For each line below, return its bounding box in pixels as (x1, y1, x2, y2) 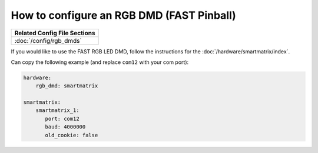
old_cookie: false (45, 132, 98, 138)
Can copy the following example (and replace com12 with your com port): (11, 59, 189, 66)
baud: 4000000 (45, 124, 86, 130)
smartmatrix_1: (35, 107, 79, 114)
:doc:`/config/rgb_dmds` (14, 36, 82, 45)
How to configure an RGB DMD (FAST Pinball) (11, 9, 237, 22)
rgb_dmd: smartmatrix (35, 83, 98, 89)
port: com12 (45, 115, 79, 122)
